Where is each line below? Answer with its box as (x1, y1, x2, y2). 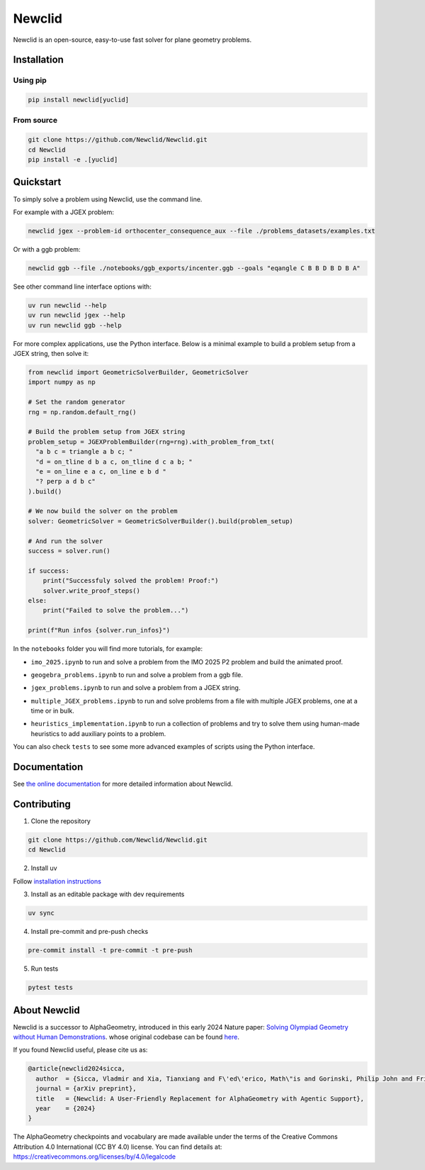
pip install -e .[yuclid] (28, 156, 118, 164)
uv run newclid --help (28, 301, 107, 309)
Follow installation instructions (13, 876, 102, 886)
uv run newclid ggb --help (28, 321, 122, 329)
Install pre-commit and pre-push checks (30, 927, 149, 936)
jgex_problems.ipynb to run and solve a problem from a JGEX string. (30, 684, 241, 692)
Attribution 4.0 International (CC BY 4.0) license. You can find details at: (13, 1142, 222, 1151)
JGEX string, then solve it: (13, 350, 89, 357)
